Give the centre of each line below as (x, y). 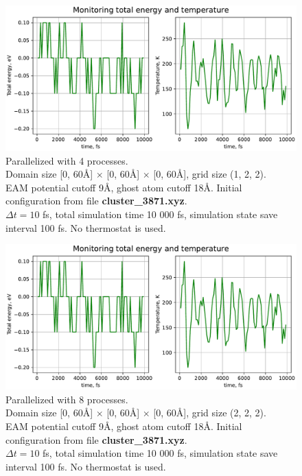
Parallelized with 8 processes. (67, 399)
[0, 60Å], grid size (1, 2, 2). (210, 174)
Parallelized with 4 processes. (67, 160)
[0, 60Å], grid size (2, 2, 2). (210, 413)
